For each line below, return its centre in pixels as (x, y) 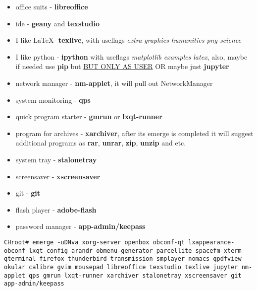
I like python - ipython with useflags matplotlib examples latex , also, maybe (131, 56)
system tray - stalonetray (56, 159)
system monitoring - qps (53, 100)
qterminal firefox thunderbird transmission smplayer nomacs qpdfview (123, 259)
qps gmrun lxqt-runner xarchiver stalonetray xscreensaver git (135, 275)
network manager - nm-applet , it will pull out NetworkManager (114, 83)
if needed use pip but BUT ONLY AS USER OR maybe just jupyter (122, 66)
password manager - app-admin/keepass (80, 226)
